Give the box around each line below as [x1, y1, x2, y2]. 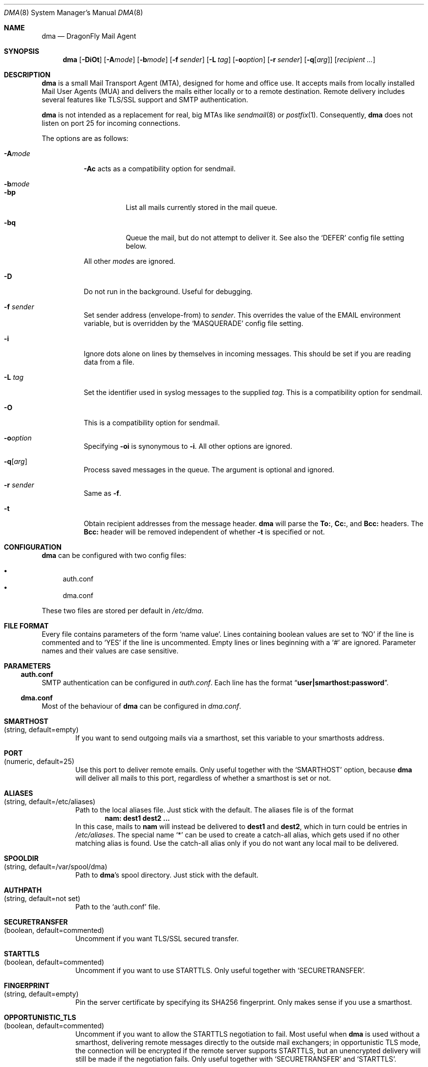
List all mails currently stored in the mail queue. [126, 203, 278, 211]
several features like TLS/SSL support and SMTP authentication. [42, 95, 248, 104]
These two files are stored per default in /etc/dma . [42, 606, 204, 615]
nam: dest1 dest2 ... [105, 814, 170, 822]
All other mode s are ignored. [84, 257, 175, 265]
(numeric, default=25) [4, 757, 75, 765]
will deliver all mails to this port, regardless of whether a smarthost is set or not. [75, 774, 331, 782]
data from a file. [84, 358, 135, 366]
